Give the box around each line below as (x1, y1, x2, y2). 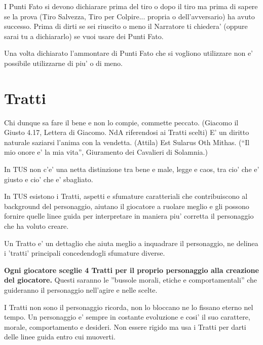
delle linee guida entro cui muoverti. (4, 331, 116, 342)
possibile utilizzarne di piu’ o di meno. (4, 57, 123, 68)
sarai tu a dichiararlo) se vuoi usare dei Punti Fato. (4, 30, 164, 41)
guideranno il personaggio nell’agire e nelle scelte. (4, 285, 158, 295)
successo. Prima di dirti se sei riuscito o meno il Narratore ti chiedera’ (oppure (4, 21, 248, 31)
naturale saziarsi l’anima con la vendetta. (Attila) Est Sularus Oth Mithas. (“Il (4, 136, 250, 147)
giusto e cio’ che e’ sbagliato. (4, 174, 93, 184)
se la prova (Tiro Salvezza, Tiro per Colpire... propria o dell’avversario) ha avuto (4, 11, 255, 21)
